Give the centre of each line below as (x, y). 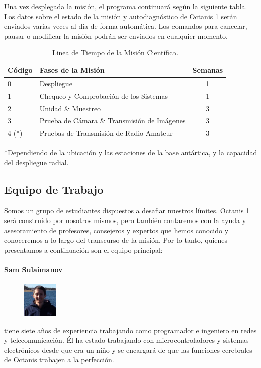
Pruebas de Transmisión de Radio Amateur (106, 133)
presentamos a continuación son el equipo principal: (83, 250)
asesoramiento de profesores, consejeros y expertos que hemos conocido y (116, 230)
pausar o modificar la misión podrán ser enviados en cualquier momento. (116, 35)
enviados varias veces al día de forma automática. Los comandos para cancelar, (126, 26)
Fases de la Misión (72, 70)
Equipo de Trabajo (54, 189)
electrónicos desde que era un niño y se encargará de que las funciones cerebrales (128, 350)
